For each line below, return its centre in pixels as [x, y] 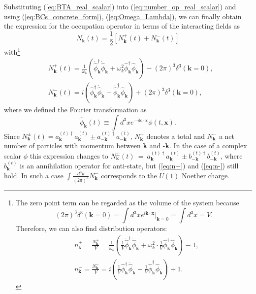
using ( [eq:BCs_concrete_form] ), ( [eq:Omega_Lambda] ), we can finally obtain [123, 16]
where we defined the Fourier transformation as [75, 110]
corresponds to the [129, 175]
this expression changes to [69, 155]
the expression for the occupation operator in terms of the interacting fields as [122, 26]
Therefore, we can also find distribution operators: [91, 228]
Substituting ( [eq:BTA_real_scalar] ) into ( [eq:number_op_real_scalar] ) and [120, 6]
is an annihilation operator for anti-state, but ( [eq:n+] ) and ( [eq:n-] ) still [129, 165]
